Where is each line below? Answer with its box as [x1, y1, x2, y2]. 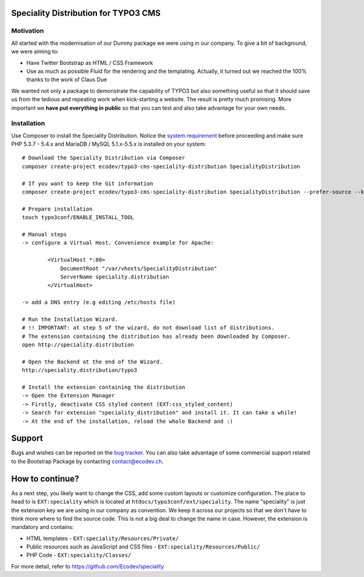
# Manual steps [22, 231, 67, 238]
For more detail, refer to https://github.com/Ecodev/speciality [11, 562, 164, 570]
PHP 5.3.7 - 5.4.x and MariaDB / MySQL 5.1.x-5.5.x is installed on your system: [11, 140, 206, 148]
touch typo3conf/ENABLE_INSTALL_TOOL [22, 214, 135, 221]
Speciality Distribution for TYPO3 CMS [11, 8, 161, 18]
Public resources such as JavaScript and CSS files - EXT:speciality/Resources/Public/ [26, 543, 260, 550]
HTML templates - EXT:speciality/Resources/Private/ [26, 535, 179, 542]
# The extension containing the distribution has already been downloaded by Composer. [22, 332, 291, 340]
